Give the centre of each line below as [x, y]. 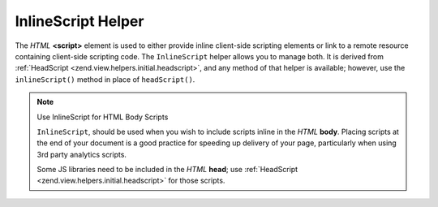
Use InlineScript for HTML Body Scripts [103, 117]
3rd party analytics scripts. [82, 154]
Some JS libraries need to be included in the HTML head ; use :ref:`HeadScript [167, 170]
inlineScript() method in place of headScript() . [105, 79]
